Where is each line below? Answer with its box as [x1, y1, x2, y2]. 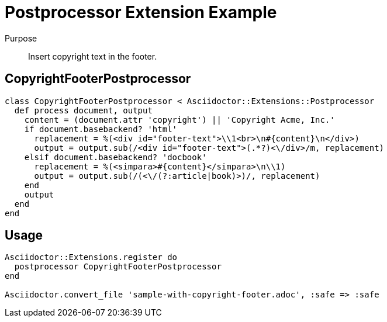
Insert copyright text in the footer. [28, 51, 157, 61]
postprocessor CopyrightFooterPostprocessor [14, 262, 222, 272]
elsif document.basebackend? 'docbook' [24, 152, 207, 162]
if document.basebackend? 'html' [24, 124, 178, 134]
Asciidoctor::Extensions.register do [5, 252, 178, 262]
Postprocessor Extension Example [5, 2, 277, 22]
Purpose [5, 33, 37, 43]
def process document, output [14, 105, 153, 115]
